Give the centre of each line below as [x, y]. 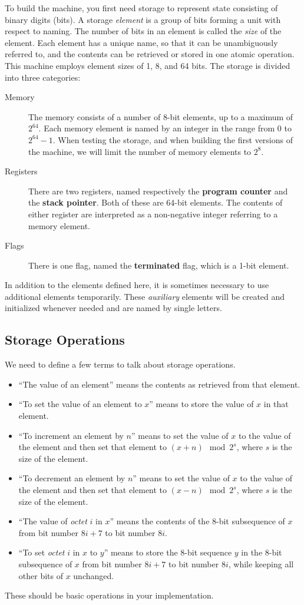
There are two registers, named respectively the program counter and [158, 191]
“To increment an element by [71, 435]
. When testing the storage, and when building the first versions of [173, 139]
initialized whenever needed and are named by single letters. [113, 308]
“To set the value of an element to [80, 404]
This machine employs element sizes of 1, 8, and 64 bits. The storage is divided [148, 65]
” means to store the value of [201, 404]
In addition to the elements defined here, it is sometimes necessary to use [137, 285]
